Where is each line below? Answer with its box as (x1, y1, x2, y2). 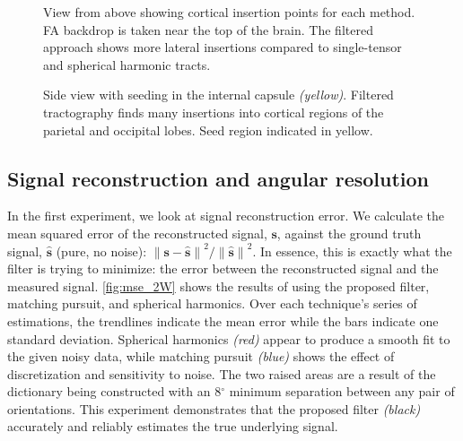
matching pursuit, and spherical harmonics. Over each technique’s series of (7, 294, 417, 313)
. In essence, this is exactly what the (252, 241, 452, 260)
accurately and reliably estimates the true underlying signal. (7, 417, 338, 436)
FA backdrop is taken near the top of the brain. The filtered (43, 20, 373, 39)
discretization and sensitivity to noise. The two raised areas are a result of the (7, 364, 436, 383)
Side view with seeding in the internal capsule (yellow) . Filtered (43, 85, 394, 104)
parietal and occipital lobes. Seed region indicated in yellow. (43, 120, 373, 139)
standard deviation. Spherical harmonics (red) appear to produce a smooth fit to (7, 329, 450, 348)
